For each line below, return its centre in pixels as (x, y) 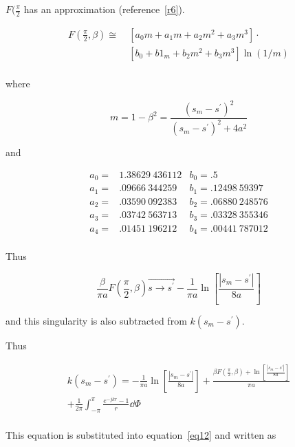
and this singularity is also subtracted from (96, 320)
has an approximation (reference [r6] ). (104, 9)
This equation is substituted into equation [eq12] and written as (141, 434)
